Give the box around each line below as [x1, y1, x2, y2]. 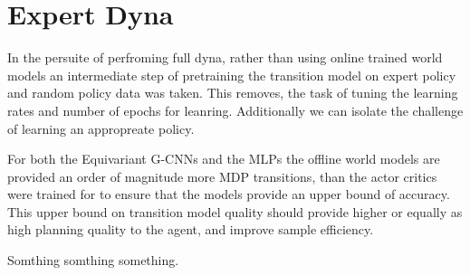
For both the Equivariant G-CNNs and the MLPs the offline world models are [7, 149, 440, 168]
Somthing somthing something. [7, 251, 179, 270]
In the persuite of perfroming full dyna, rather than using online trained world [7, 48, 443, 67]
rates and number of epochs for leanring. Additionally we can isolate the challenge [7, 100, 464, 119]
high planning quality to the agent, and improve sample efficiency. [7, 220, 374, 239]
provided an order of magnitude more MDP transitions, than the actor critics [7, 166, 437, 185]
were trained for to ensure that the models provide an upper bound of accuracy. [7, 185, 450, 204]
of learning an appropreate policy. [7, 119, 195, 137]
